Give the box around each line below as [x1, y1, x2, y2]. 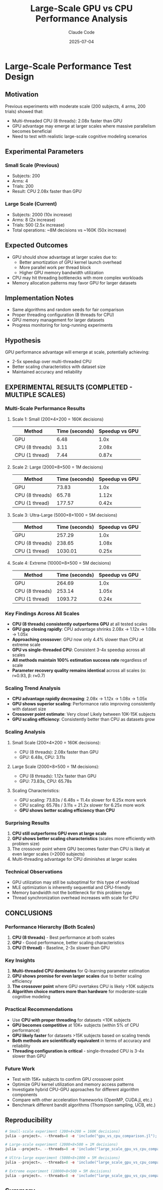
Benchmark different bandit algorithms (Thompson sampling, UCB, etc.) [12, 1102, 156, 1107]
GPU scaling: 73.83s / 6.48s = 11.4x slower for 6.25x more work [19, 797, 147, 803]
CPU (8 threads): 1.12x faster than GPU [19, 773, 97, 779]
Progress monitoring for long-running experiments [12, 322, 113, 328]
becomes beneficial [12, 128, 52, 134]
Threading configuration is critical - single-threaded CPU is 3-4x [12, 1048, 145, 1054]
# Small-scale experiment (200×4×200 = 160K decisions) [5, 1129, 120, 1134]
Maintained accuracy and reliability [12, 369, 82, 375]
